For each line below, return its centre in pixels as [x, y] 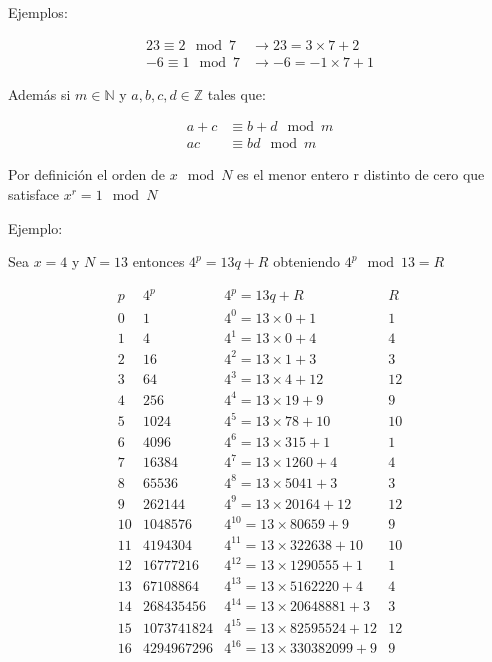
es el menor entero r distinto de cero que [361, 174]
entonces [158, 261]
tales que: [236, 93]
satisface [34, 193]
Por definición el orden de [87, 174]
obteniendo [307, 261]
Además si [39, 93]
